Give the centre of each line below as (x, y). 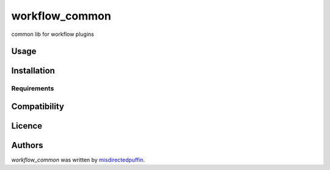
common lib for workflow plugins (53, 34)
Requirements (33, 88)
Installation (33, 71)
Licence (27, 126)
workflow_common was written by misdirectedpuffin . (78, 160)
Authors (27, 145)
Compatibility (38, 106)
